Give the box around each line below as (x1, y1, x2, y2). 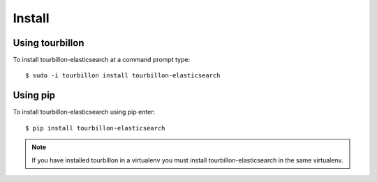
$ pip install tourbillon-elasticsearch (25, 124, 165, 132)
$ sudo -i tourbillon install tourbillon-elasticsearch (25, 72, 221, 79)
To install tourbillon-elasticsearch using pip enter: (13, 108, 156, 116)
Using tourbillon (13, 37, 84, 49)
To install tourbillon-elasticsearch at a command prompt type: (13, 56, 191, 64)
